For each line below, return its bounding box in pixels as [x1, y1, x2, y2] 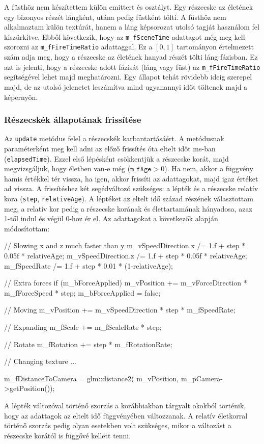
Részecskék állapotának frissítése [4, 113, 141, 126]
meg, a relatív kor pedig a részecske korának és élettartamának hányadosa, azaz [4, 203, 252, 214]
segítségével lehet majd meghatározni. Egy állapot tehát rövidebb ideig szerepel [4, 71, 252, 82]
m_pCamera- [181, 373, 223, 383]
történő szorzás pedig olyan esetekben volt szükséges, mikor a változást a [4, 420, 231, 431]
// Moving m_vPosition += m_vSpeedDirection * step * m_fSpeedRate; [4, 304, 236, 315]
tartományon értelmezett [177, 41, 254, 52]
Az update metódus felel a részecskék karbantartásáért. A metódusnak [4, 133, 224, 144]
